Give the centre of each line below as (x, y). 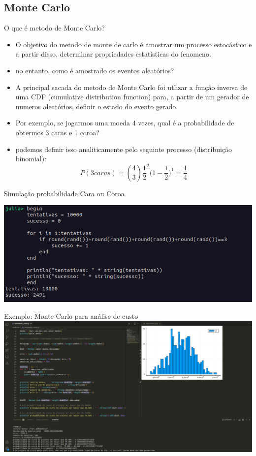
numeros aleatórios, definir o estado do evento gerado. (97, 106)
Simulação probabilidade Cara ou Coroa (64, 193)
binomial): (31, 159)
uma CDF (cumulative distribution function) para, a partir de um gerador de (132, 97)
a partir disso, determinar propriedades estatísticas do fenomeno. (113, 54)
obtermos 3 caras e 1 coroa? (57, 132)
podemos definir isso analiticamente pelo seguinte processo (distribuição (124, 149)
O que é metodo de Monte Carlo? (54, 28)
